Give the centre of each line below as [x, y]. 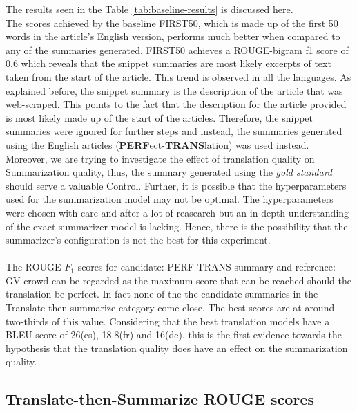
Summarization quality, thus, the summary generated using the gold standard [169, 172]
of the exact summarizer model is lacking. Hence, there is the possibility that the [177, 226]
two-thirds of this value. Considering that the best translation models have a [168, 321]
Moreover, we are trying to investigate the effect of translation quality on [160, 158]
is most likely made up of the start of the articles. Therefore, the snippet [160, 117]
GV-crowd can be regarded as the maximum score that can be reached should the [178, 280]
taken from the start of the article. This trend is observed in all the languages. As [178, 76]
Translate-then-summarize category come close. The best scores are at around [170, 308]
